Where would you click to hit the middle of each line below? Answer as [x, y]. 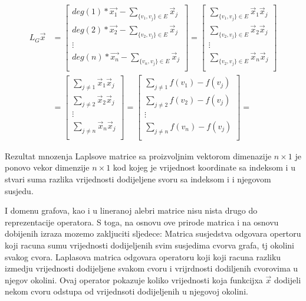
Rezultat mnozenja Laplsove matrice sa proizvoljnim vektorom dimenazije [138, 156]
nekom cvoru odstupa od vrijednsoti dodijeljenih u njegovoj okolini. [126, 291]
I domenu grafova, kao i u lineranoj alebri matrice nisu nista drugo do [131, 210]
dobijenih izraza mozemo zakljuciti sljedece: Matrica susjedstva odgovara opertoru [153, 233]
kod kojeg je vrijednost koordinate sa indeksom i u [204, 167]
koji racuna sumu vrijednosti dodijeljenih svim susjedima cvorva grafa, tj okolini [149, 245]
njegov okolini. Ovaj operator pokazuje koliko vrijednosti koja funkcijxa [134, 279]
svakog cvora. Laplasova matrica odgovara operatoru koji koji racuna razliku [143, 256]
